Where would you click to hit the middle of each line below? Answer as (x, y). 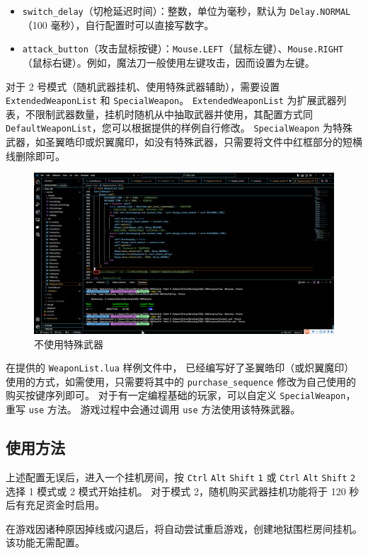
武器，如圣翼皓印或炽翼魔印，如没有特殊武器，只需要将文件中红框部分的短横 (184, 142)
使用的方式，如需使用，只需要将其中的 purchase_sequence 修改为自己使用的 (181, 381)
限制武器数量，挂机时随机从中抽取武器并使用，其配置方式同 (174, 114)
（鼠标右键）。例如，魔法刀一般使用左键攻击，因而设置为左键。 (168, 62)
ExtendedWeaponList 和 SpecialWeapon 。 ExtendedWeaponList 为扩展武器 (171, 100)
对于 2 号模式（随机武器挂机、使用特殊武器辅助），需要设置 (143, 86)
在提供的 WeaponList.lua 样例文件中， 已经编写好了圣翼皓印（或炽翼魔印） (180, 368)
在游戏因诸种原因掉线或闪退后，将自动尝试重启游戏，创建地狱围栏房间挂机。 (184, 528)
